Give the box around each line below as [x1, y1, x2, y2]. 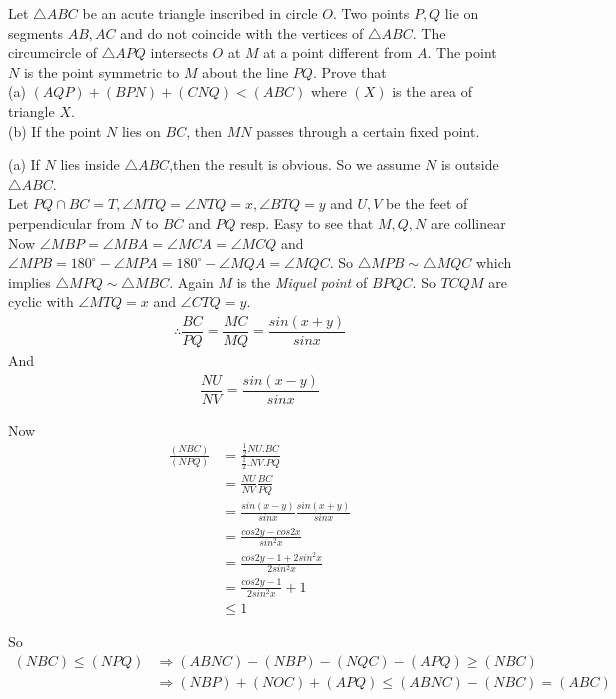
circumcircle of [8, 42, 98, 63]
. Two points [332, 3, 410, 23]
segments [8, 22, 63, 43]
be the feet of [386, 193, 468, 214]
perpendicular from [8, 212, 126, 233]
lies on [121, 120, 161, 141]
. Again [169, 271, 214, 292]
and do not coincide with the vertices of [120, 22, 364, 43]
